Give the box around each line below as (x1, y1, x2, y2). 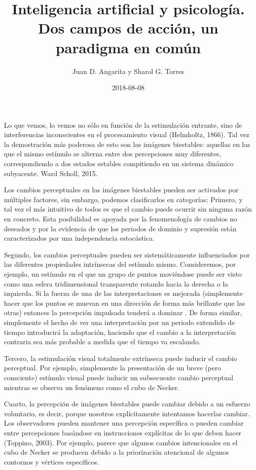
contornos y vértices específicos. (4, 456, 99, 467)
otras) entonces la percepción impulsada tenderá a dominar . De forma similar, (4, 307, 242, 318)
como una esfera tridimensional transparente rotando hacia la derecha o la (4, 278, 228, 289)
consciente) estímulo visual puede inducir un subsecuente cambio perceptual (4, 372, 233, 382)
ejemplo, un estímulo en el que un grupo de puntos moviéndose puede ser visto (4, 269, 242, 279)
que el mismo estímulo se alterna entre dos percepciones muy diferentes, (4, 148, 221, 159)
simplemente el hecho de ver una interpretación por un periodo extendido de (4, 317, 235, 327)
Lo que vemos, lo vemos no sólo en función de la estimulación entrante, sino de (4, 119, 242, 130)
